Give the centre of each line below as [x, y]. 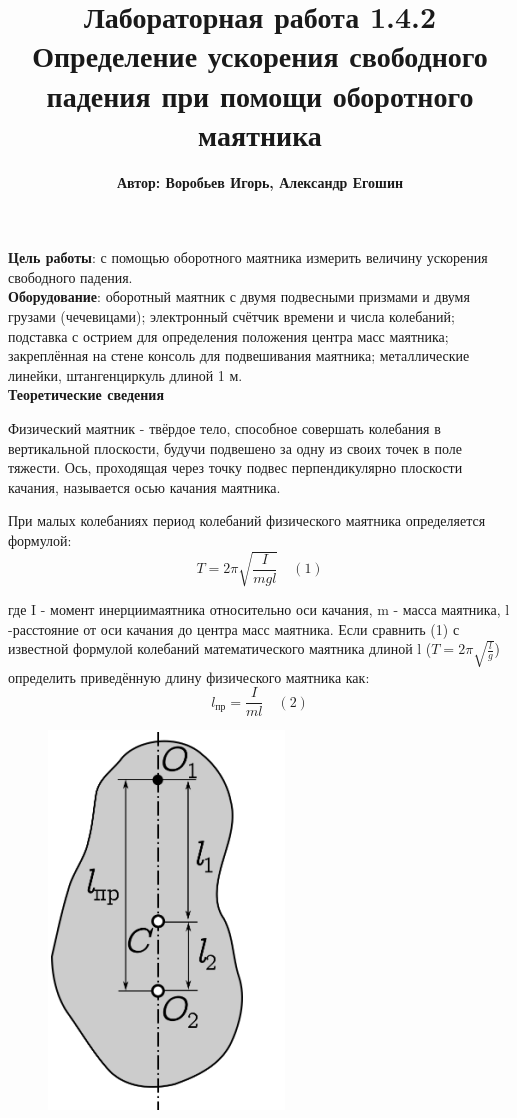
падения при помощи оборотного [260, 94]
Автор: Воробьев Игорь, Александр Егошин [260, 181]
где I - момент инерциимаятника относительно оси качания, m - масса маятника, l [259, 609]
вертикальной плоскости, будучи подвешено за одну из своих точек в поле [235, 447]
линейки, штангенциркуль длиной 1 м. [125, 374]
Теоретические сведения [86, 394]
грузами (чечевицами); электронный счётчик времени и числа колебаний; [231, 316]
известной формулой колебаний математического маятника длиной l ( [220, 648]
